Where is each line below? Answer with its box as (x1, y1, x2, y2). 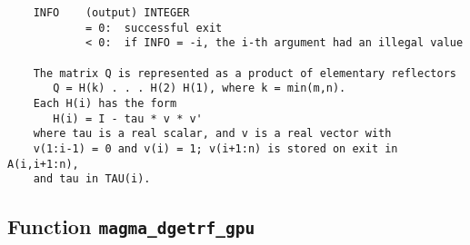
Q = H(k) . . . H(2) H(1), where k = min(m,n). (53, 82, 346, 95)
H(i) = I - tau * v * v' (53, 112, 203, 125)
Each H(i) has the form (33, 96, 177, 110)
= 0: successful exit (85, 21, 223, 34)
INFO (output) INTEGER (33, 6, 190, 19)
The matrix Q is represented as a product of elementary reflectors (33, 66, 456, 80)
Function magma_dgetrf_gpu (7, 212, 255, 240)
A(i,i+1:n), (7, 157, 79, 171)
